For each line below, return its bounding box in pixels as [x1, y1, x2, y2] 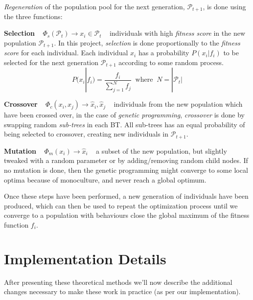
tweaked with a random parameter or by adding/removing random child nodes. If [4, 155, 248, 165]
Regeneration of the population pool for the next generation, [4, 1, 185, 11]
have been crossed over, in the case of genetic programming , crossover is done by [4, 110, 245, 120]
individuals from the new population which [114, 99, 243, 109]
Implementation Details [4, 248, 166, 268]
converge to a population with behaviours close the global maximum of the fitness [4, 210, 250, 220]
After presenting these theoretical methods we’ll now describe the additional [4, 277, 232, 287]
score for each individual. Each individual [4, 47, 128, 58]
